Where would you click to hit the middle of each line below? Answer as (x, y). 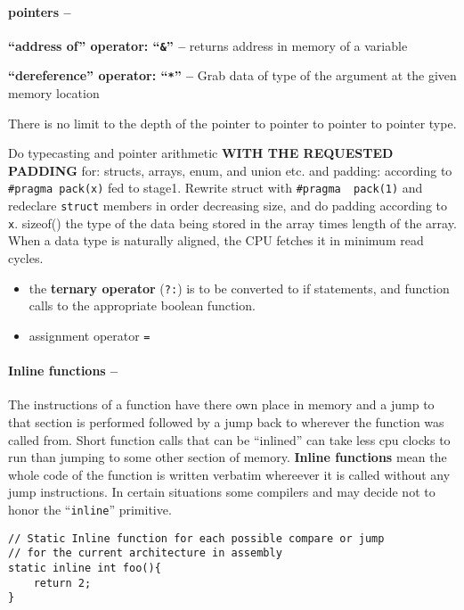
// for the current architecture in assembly (145, 553)
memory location (54, 93)
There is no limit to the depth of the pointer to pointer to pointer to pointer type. (232, 123)
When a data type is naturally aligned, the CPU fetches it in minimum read (216, 240)
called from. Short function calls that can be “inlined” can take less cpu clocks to (229, 439)
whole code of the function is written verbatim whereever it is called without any (229, 474)
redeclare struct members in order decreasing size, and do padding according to (228, 206)
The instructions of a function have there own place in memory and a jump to (221, 404)
